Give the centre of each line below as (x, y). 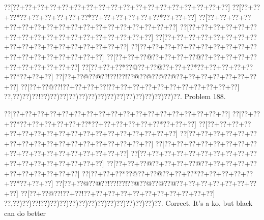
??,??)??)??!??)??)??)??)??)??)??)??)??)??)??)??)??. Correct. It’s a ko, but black (128, 203)
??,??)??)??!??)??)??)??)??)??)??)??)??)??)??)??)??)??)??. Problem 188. (115, 96)
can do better (25, 213)
